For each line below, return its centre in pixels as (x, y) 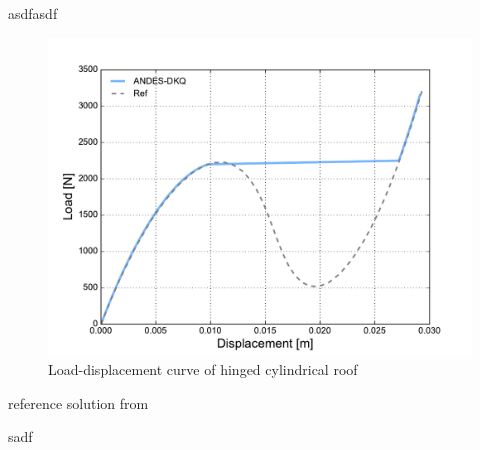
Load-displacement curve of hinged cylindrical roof (203, 369)
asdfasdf (33, 13)
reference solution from (78, 402)
